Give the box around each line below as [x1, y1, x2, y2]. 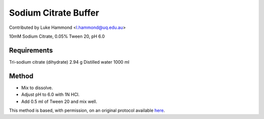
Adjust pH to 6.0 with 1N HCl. [21, 92, 80, 97]
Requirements [9, 46, 53, 54]
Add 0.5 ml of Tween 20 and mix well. [21, 98, 97, 104]
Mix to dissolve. [21, 85, 53, 91]
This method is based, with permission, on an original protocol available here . [9, 107, 165, 113]
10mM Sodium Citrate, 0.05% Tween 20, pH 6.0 [9, 33, 105, 39]
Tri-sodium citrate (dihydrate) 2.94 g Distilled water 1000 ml [9, 59, 130, 65]
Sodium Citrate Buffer [9, 7, 100, 18]
